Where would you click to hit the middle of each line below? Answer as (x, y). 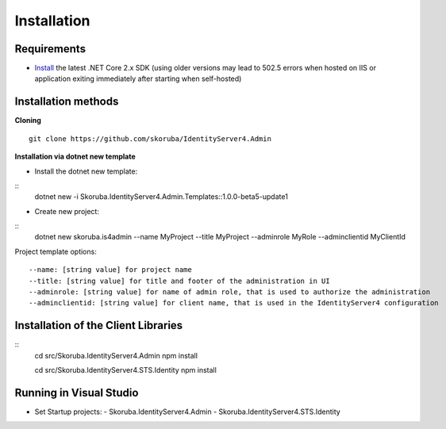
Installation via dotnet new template (75, 157)
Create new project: (67, 211)
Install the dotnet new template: (86, 171)
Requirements (50, 49)
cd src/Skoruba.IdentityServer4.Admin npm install (116, 355)
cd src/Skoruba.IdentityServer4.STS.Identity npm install (126, 370)
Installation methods (67, 102)
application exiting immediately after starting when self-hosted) (138, 79)
